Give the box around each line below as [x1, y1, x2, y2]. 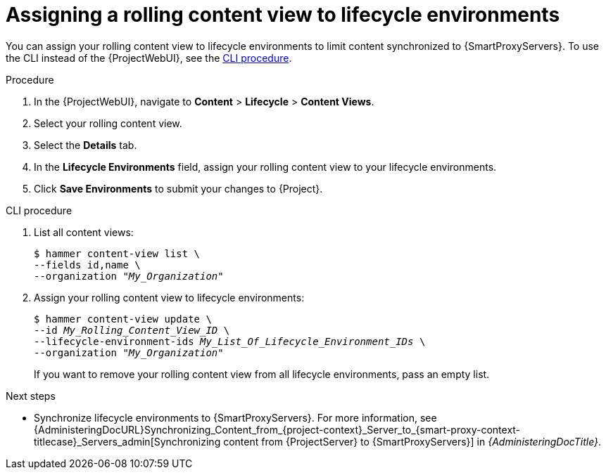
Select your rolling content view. [34, 117, 182, 129]
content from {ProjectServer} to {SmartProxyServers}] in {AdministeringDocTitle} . [223, 435, 602, 448]
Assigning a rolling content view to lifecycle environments [6, 3, 560, 27]
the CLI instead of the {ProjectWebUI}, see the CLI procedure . [6, 51, 292, 64]
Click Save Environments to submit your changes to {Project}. [34, 182, 323, 195]
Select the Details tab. [34, 138, 137, 151]
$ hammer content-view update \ [34, 313, 212, 325]
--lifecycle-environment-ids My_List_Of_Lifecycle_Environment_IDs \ [34, 335, 426, 347]
